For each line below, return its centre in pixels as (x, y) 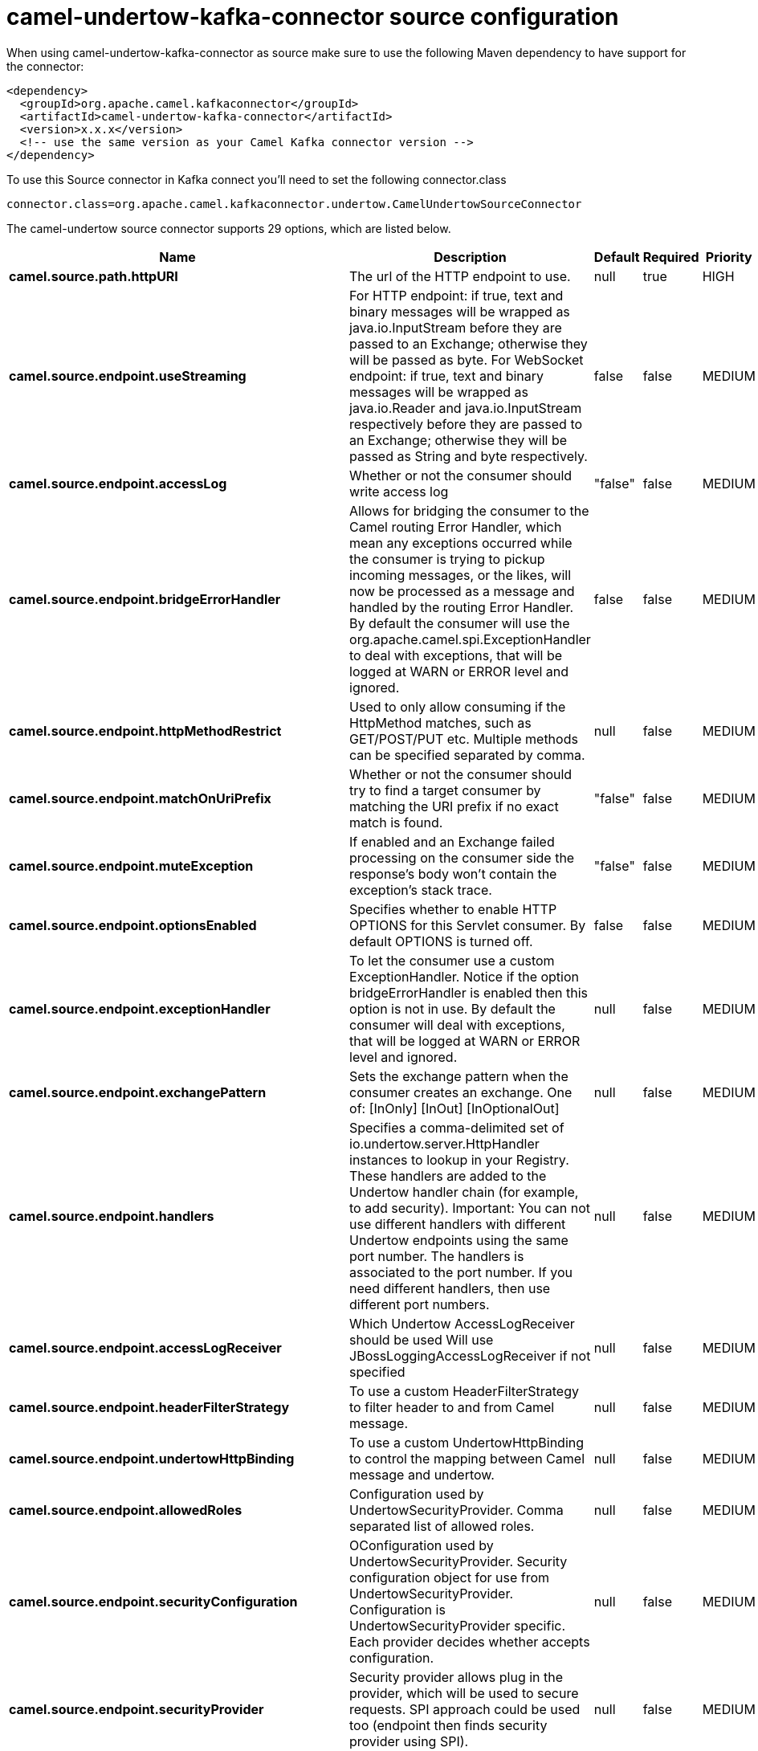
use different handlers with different (458, 1224)
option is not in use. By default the (452, 1008)
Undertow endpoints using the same (459, 1240)
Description (470, 257)
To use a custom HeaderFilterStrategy (464, 1391)
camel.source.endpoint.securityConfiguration (153, 1601)
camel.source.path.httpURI (94, 276)
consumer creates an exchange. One (461, 1092)
